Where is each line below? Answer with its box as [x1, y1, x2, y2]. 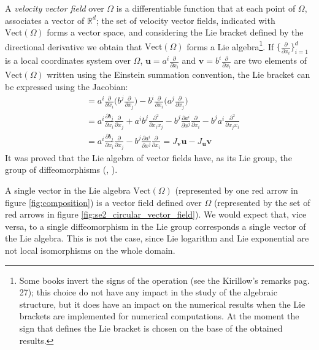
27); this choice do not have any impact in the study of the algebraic [19, 286, 277, 299]
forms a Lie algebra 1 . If [186, 38, 274, 53]
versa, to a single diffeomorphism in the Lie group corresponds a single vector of [5, 219, 306, 232]
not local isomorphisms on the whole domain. [5, 244, 175, 257]
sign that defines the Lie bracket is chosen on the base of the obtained [19, 322, 283, 335]
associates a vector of [5, 13, 85, 26]
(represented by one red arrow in [175, 184, 298, 197]
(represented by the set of [213, 196, 310, 208]
